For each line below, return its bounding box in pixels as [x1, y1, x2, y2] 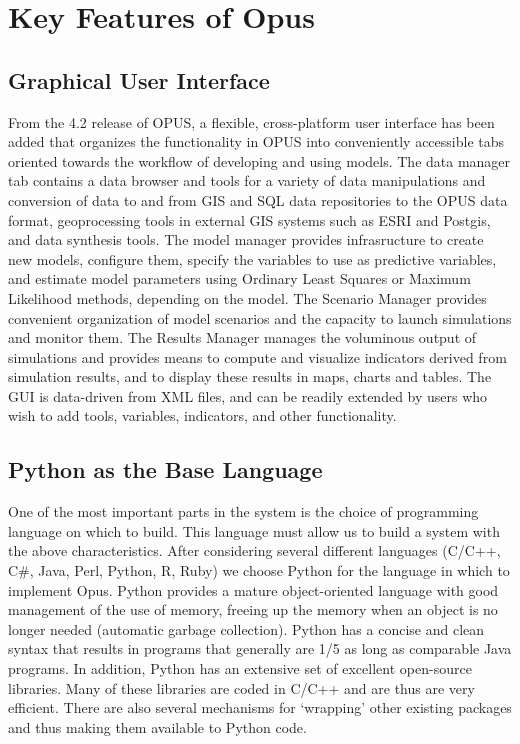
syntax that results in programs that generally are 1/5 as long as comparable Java [8, 638, 512, 659]
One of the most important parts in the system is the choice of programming [8, 501, 479, 522]
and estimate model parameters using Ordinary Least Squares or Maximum [8, 268, 471, 289]
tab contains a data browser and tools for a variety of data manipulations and [8, 170, 486, 191]
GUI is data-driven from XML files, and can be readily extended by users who [8, 385, 488, 406]
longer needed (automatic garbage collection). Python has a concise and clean [8, 618, 485, 639]
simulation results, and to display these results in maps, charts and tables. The [8, 366, 492, 387]
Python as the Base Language [8, 454, 323, 485]
